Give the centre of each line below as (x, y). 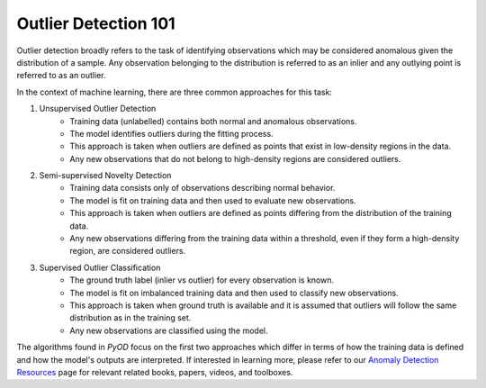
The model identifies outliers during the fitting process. (171, 133)
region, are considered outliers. (128, 251)
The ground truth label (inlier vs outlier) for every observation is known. (202, 280)
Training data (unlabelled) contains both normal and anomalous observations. (213, 121)
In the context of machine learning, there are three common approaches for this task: (175, 92)
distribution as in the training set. (130, 318)
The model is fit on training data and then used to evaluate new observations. (213, 200)
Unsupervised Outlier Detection (98, 109)
